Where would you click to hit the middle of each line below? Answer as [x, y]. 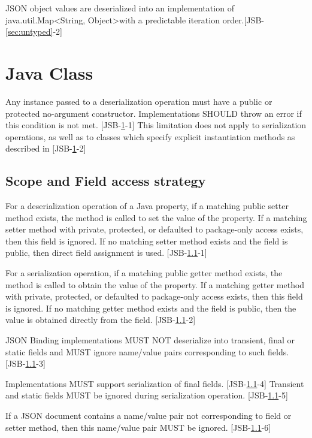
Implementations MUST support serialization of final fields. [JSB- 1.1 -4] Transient [155, 383]
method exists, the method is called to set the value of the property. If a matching [156, 217]
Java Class [49, 72]
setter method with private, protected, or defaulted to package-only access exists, [155, 229]
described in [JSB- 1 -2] [46, 148]
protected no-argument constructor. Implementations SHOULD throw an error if [154, 113]
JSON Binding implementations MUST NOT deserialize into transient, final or [150, 340]
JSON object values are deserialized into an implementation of [120, 8]
